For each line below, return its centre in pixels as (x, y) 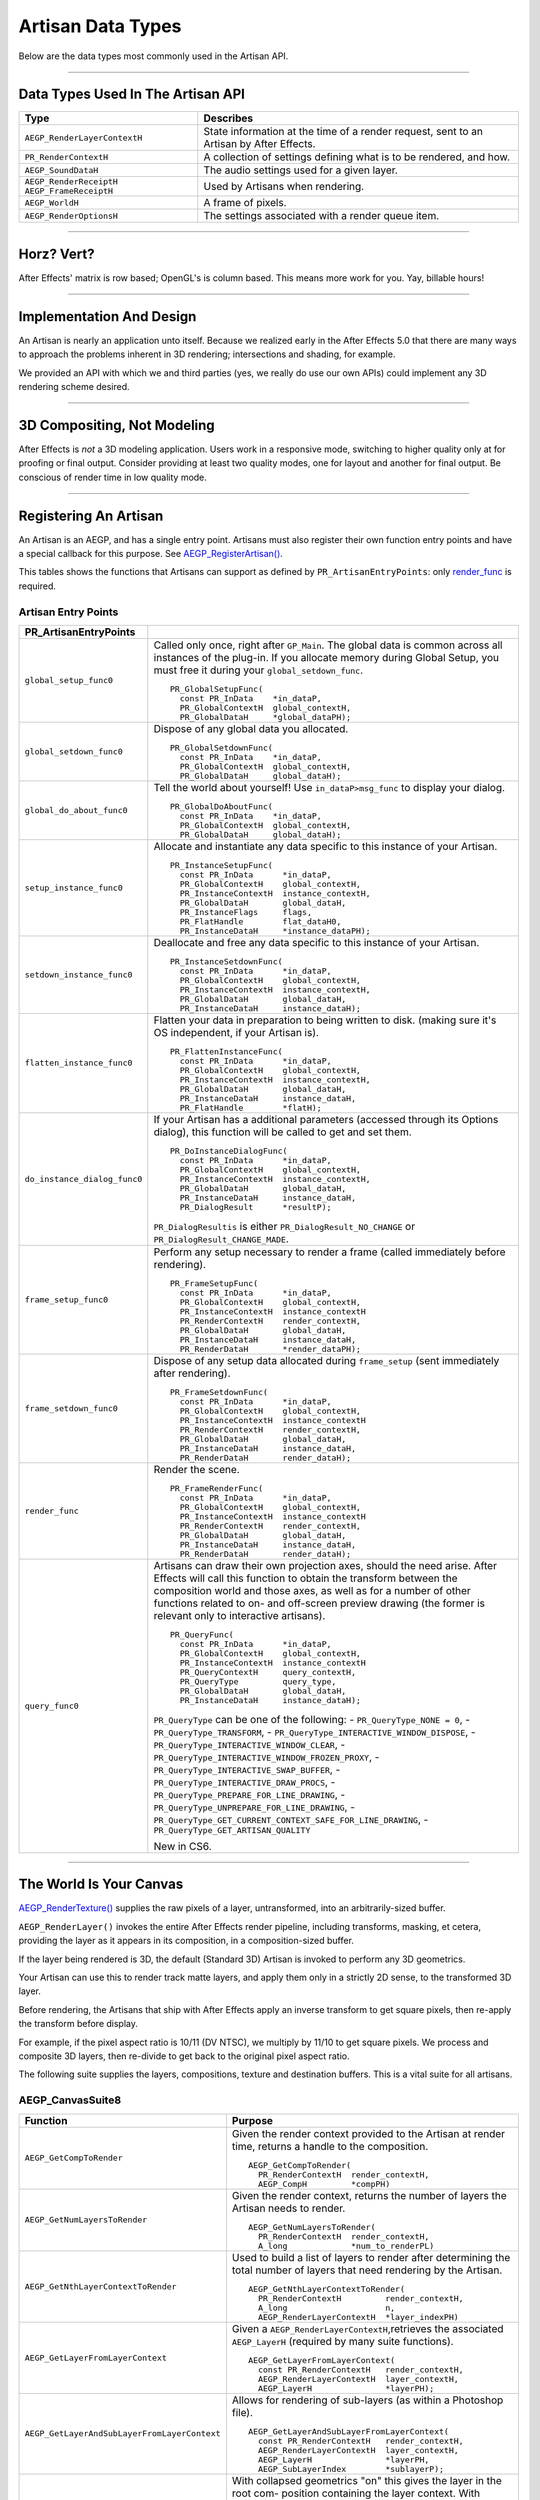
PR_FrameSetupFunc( (214, 1283)
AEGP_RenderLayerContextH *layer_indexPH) (358, 2316)
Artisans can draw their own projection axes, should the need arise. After (325, 1565)
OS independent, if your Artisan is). (236, 1032)
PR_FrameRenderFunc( (217, 1488)
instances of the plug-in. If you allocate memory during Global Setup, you (326, 657)
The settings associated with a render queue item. (321, 216)
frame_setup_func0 (66, 1299)
